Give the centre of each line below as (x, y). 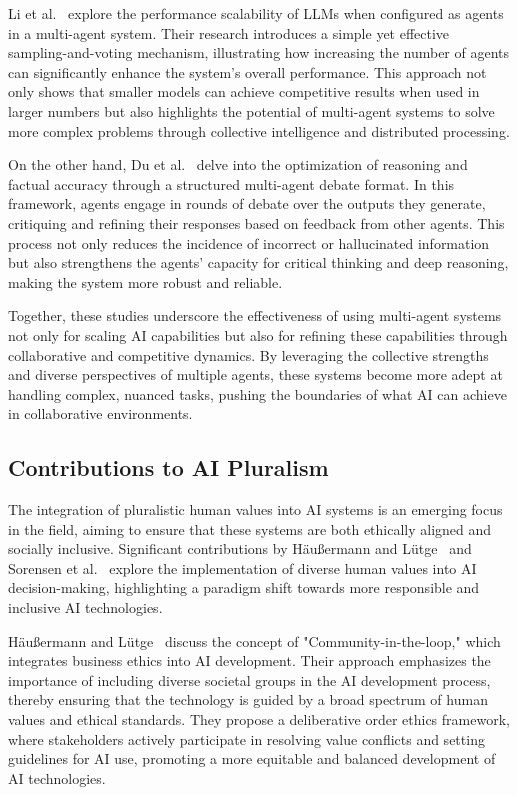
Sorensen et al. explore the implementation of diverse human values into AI (242, 567)
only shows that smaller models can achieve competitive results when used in (244, 91)
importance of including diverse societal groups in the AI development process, (249, 679)
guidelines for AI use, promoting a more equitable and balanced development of (252, 758)
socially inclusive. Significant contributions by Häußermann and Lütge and (240, 548)
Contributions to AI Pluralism (168, 467)
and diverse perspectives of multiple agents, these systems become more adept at (255, 374)
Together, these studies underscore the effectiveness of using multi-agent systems (255, 315)
